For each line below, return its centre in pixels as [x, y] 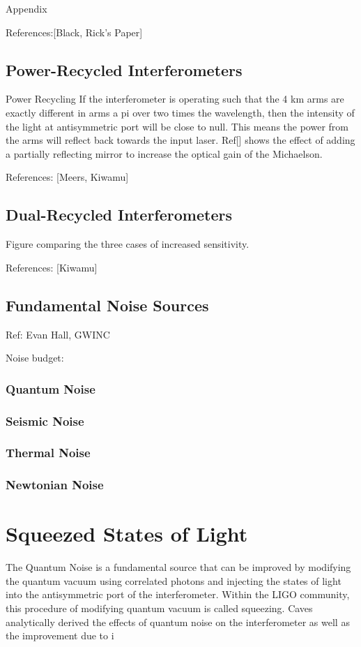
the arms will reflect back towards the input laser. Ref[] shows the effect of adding [180, 140]
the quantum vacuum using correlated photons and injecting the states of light [174, 580]
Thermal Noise [48, 453]
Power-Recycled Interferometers [124, 69]
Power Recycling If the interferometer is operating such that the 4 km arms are [175, 99]
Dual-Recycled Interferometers [119, 215]
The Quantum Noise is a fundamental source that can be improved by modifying [178, 567]
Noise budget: [35, 358]
